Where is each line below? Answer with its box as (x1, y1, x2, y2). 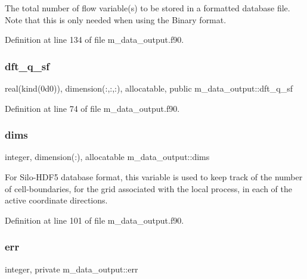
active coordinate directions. (5, 194, 108, 206)
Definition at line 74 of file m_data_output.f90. (5, 102, 180, 114)
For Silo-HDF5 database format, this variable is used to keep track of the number (5, 171, 303, 183)
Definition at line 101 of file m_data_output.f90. (5, 214, 184, 226)
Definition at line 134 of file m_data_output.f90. (5, 33, 184, 46)
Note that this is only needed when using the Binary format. (5, 13, 227, 26)
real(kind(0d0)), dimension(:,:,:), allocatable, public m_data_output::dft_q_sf (5, 82, 293, 94)
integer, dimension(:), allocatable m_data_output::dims (5, 151, 210, 163)
